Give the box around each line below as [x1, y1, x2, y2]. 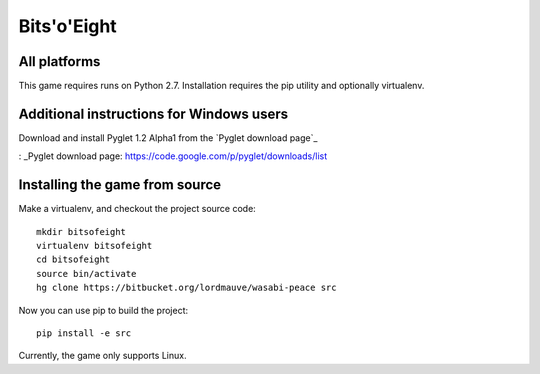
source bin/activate [36, 268, 137, 279]
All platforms [18, 53, 101, 70]
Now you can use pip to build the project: [18, 304, 189, 316]
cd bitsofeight [36, 254, 111, 265]
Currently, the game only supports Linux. [18, 350, 187, 362]
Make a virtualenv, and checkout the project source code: [18, 203, 257, 215]
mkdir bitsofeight [36, 226, 127, 237]
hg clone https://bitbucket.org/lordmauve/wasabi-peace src [36, 282, 337, 294]
